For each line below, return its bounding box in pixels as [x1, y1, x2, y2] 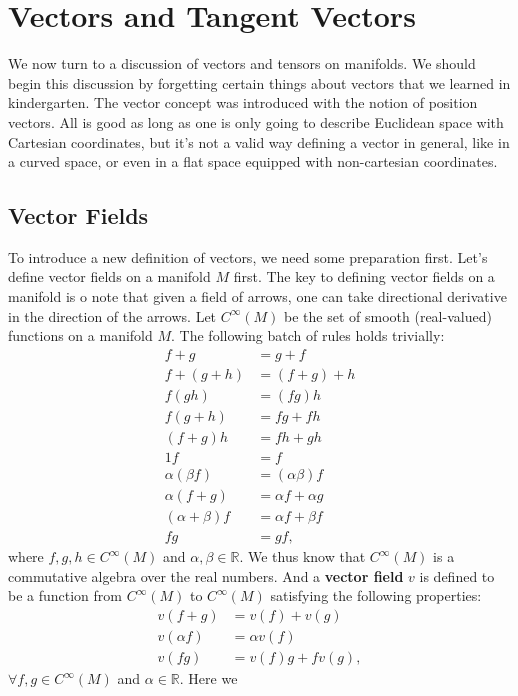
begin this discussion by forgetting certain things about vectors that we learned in [8, 72, 511, 93]
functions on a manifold [8, 325, 153, 346]
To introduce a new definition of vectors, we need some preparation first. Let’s [8, 246, 488, 267]
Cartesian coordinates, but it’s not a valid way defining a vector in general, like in [8, 131, 510, 152]
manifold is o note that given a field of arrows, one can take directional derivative [8, 286, 507, 307]
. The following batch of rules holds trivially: [171, 325, 445, 346]
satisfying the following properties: [270, 585, 482, 606]
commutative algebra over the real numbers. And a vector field [8, 565, 404, 586]
